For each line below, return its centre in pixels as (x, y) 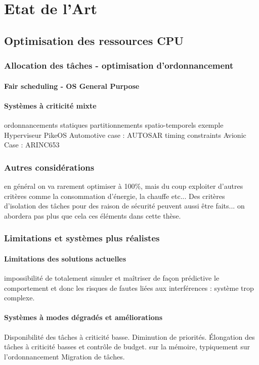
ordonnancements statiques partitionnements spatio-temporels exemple (114, 124)
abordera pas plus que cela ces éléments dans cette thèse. (93, 215)
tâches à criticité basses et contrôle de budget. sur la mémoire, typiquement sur (127, 347)
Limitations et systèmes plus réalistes (82, 238)
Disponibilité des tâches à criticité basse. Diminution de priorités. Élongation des (129, 336)
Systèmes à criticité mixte (50, 105)
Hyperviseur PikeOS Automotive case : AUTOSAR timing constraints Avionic (125, 135)
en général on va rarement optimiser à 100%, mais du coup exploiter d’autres (124, 186)
